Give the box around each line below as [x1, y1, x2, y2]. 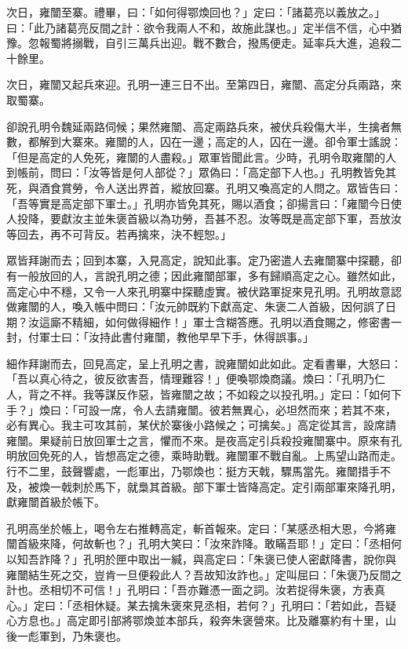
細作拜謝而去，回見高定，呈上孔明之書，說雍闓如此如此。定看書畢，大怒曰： [6, 355, 402, 371]
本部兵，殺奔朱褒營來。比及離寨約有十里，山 [165, 612, 396, 629]
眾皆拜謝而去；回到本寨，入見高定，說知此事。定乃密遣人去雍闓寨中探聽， [6, 252, 391, 268]
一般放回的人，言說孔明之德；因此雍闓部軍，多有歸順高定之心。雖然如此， [16, 267, 402, 283]
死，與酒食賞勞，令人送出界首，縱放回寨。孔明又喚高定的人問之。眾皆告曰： [6, 179, 402, 195]
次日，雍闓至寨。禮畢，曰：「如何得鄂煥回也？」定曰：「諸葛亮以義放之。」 [6, 4, 385, 20]
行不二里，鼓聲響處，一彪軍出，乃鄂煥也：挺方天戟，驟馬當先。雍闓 [6, 463, 358, 479]
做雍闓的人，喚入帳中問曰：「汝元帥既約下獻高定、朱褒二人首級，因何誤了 [6, 298, 385, 315]
